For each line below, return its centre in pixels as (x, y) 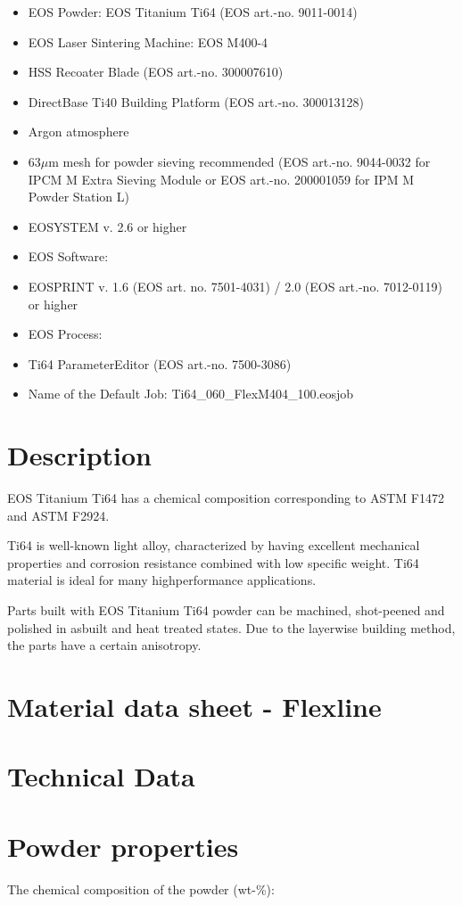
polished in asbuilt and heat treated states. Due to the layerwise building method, (231, 627)
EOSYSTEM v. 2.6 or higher (107, 226)
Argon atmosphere (78, 132)
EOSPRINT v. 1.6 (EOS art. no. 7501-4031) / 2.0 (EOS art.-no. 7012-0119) (235, 286)
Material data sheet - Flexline (194, 706)
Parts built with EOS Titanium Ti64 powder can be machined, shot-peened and (226, 610)
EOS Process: (65, 334)
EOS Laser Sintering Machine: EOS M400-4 (148, 41)
